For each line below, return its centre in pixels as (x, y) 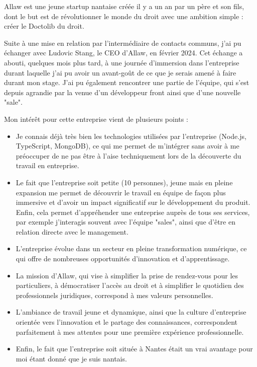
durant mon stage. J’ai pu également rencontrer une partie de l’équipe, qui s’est (127, 82)
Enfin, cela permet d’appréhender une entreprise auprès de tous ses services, (133, 212)
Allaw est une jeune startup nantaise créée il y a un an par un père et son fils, (124, 6)
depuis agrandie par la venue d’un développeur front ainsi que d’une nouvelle (122, 92)
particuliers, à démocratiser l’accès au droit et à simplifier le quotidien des (130, 285)
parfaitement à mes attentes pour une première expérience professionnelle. (130, 332)
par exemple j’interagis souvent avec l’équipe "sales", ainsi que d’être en (125, 222)
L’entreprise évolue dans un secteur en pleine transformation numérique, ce (131, 248)
